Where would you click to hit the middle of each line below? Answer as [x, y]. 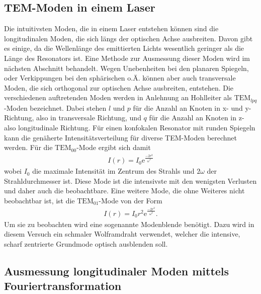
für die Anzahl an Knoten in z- [197, 118]
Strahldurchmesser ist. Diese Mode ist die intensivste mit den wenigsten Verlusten [130, 180]
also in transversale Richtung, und [89, 118]
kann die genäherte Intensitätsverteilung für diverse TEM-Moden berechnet [121, 137]
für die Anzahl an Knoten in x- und [188, 107]
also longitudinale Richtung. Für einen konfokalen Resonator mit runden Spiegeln [130, 127]
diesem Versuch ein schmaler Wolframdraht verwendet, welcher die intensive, [122, 234]
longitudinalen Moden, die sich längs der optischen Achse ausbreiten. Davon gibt [128, 38]
